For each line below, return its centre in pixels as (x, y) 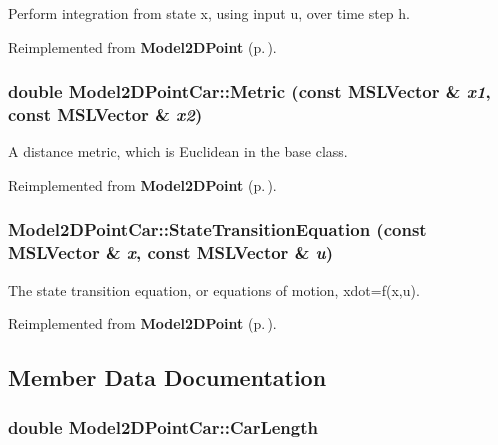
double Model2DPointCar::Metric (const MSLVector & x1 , (249, 91)
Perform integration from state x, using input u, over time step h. (209, 13)
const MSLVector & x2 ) (105, 114)
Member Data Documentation (167, 377)
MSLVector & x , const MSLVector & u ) (171, 252)
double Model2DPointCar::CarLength (163, 426)
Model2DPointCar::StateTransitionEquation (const (217, 229)
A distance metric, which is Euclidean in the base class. (178, 151)
